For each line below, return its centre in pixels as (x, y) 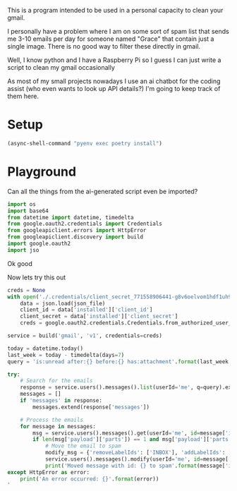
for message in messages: (58, 426)
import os (22, 204)
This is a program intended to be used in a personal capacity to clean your (115, 10)
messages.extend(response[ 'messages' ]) (91, 407)
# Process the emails (51, 420)
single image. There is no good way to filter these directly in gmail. (104, 46)
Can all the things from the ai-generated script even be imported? (103, 191)
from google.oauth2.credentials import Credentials (85, 224)
